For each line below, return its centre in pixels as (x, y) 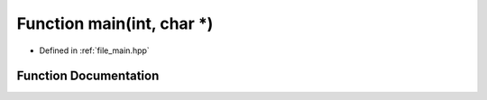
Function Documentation (88, 76)
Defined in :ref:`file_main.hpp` (95, 50)
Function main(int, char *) (115, 23)
